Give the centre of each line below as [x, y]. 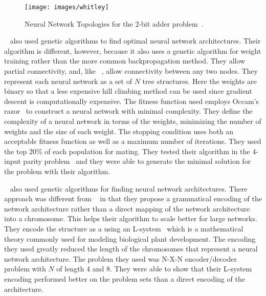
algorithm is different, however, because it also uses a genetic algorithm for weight [133, 50]
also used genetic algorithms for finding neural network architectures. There [129, 188]
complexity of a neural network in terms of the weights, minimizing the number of [133, 121]
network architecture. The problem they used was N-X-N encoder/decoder [120, 258]
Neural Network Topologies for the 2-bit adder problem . [114, 23]
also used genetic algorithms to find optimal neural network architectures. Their [135, 41]
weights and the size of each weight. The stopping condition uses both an [119, 131]
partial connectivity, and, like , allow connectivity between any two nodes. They [131, 71]
